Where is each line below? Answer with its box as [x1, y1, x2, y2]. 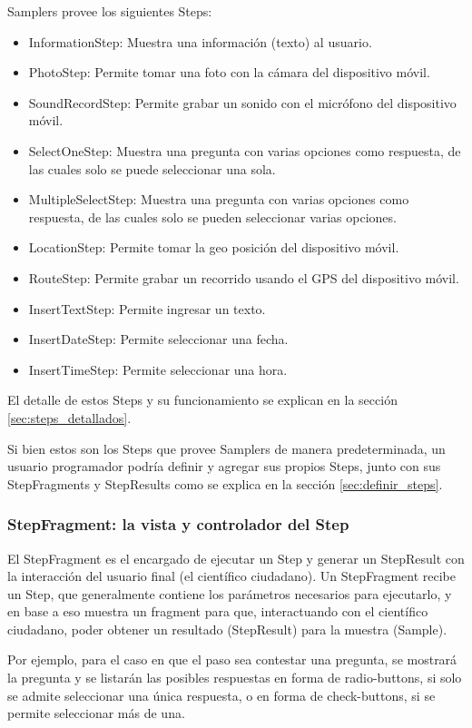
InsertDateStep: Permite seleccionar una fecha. [28, 330, 289, 349]
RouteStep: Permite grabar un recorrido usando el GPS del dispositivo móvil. [28, 268, 459, 287]
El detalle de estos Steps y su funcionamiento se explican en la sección [7, 390, 398, 409]
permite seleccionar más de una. [7, 703, 185, 723]
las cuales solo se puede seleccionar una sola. [28, 159, 276, 178]
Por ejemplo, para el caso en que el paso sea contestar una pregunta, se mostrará [7, 650, 457, 669]
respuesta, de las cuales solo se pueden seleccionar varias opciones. [28, 207, 397, 226]
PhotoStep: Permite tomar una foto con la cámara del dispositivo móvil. [28, 63, 430, 82]
